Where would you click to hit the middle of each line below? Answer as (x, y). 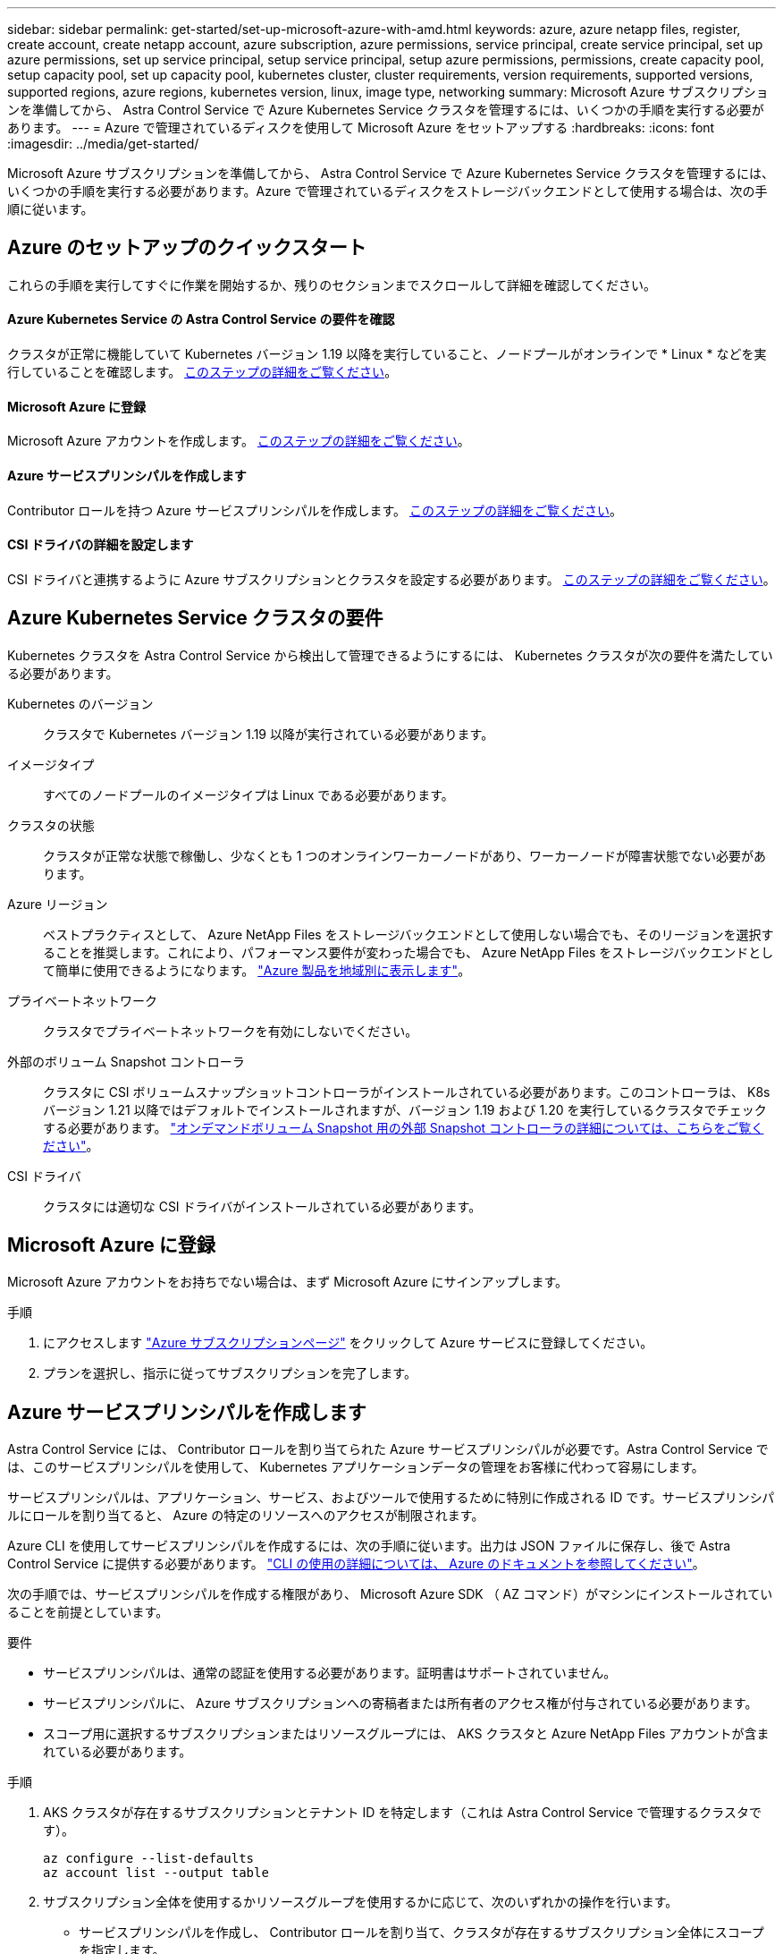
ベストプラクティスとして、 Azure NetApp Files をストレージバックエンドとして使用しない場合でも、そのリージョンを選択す (408, 934)
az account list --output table (156, 1873)
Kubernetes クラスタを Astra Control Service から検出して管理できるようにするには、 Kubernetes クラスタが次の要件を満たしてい (390, 655)
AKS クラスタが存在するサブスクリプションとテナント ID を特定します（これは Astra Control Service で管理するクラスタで (402, 1813)
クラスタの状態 (51, 825)
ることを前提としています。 (88, 1612)
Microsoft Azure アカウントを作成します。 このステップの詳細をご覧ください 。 (239, 441)
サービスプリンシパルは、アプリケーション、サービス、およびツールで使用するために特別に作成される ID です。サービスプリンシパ (391, 1498)
